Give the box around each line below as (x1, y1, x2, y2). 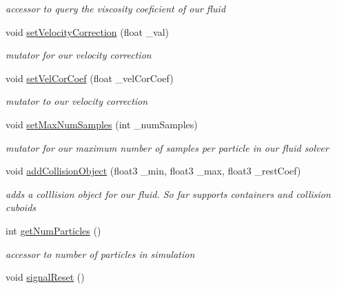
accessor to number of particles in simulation (6, 246, 195, 261)
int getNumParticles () (6, 223, 101, 237)
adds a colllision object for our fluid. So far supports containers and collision (6, 186, 331, 201)
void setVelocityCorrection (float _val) (6, 24, 170, 39)
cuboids (6, 200, 37, 215)
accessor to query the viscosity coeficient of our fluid (6, 1, 226, 15)
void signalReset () (6, 270, 85, 284)
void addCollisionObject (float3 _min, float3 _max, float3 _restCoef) (6, 163, 301, 178)
